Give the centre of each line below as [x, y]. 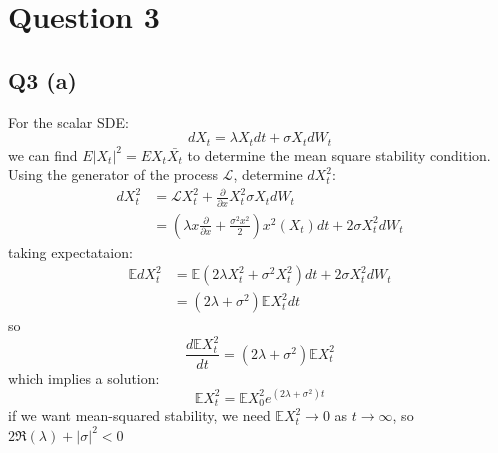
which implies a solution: [84, 377]
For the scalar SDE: [68, 121]
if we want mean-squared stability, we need [139, 415]
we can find [43, 154]
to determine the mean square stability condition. [339, 154]
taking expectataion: [70, 251]
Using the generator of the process [113, 174]
